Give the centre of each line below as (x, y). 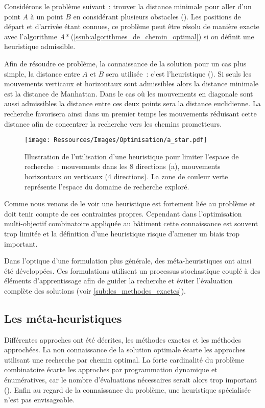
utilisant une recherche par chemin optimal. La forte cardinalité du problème (124, 359)
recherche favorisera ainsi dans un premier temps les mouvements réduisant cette (130, 113)
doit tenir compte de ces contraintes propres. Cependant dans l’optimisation (123, 213)
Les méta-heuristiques (63, 318)
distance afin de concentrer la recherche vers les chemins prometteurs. (113, 123)
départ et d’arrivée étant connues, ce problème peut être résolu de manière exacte (132, 26)
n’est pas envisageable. (39, 400)
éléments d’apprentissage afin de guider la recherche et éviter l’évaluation (118, 281)
